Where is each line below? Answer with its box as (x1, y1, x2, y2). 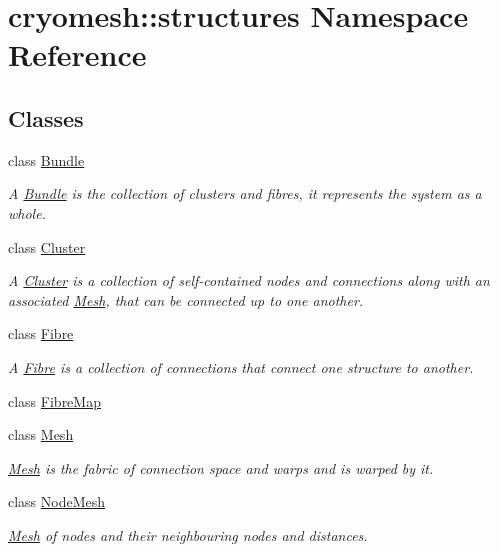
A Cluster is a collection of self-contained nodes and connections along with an (8, 270, 490, 291)
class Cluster (8, 236, 86, 257)
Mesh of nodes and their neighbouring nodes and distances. (8, 524, 368, 545)
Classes (8, 102, 84, 133)
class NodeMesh (8, 491, 106, 512)
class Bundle (8, 149, 85, 170)
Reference (8, 34, 147, 75)
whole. (8, 202, 46, 223)
